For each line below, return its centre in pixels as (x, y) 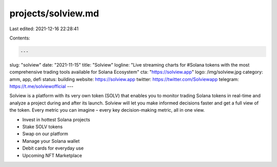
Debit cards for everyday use (53, 148)
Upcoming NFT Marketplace (52, 155)
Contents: (20, 38)
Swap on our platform (45, 134)
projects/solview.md (54, 13)
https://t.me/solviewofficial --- (42, 87)
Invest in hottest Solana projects (56, 119)
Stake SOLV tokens (43, 127)
